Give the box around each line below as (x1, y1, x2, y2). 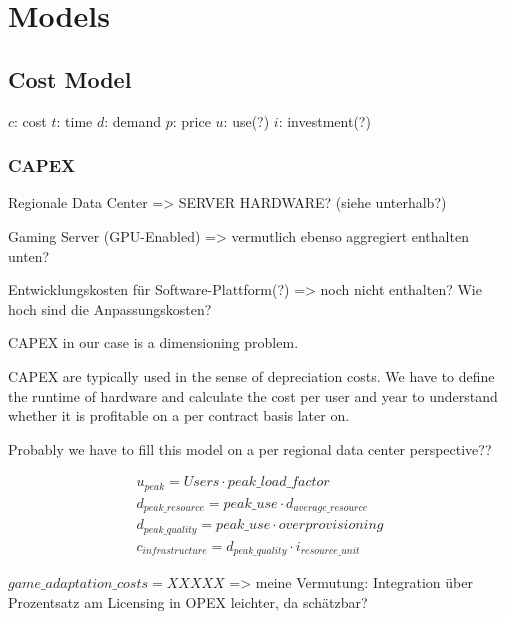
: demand (104, 110, 162, 131)
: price (172, 110, 211, 131)
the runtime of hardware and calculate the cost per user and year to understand (8, 385, 498, 406)
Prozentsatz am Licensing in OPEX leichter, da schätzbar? (8, 591, 368, 612)
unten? (8, 245, 50, 266)
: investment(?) (278, 110, 371, 131)
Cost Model (8, 63, 132, 94)
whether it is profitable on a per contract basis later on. (8, 405, 350, 426)
